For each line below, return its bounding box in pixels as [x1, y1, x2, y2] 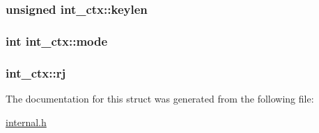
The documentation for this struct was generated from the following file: [6, 91, 314, 105]
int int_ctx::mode [6, 32, 108, 49]
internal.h [6, 114, 47, 129]
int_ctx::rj [6, 64, 66, 81]
